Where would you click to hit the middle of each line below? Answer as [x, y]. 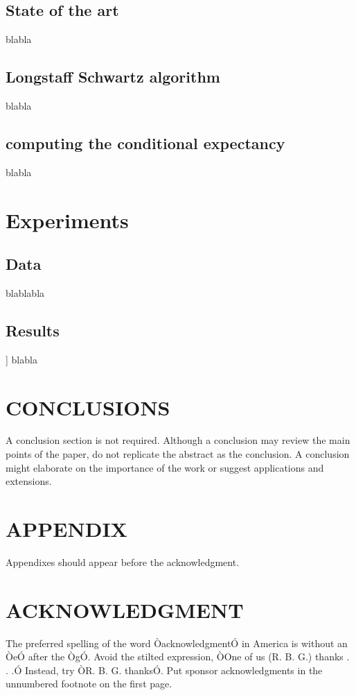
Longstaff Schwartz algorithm [113, 77]
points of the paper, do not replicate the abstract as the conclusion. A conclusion [178, 454]
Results [33, 330]
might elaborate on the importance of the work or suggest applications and [165, 467]
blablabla [25, 292]
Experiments [67, 220]
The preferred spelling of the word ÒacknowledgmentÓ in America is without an [177, 643]
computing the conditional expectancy [145, 143]
